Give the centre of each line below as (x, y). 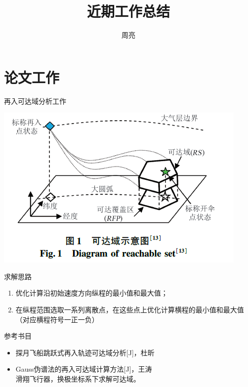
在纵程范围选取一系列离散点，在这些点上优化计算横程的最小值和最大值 (130, 310)
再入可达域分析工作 (35, 101)
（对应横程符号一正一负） (57, 319)
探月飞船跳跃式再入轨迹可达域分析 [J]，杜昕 (85, 352)
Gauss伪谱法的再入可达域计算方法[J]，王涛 (84, 369)
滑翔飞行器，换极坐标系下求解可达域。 (78, 379)
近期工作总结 (128, 11)
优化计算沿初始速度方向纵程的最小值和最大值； (92, 293)
